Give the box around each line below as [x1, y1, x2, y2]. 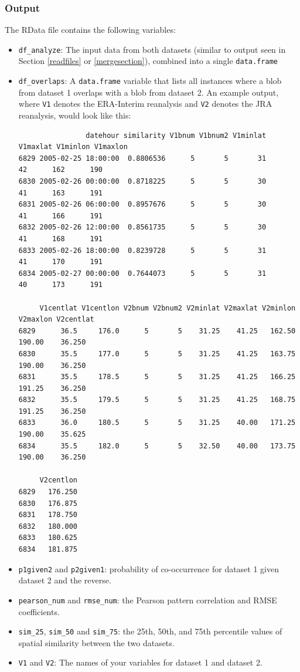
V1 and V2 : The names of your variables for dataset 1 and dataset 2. [18, 656, 262, 668]
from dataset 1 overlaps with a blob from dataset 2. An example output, [18, 86, 279, 98]
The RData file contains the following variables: [5, 23, 176, 36]
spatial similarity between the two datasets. [18, 636, 175, 649]
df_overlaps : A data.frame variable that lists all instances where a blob [18, 75, 282, 87]
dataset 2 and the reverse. [18, 574, 111, 586]
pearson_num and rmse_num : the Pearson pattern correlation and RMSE [18, 593, 277, 606]
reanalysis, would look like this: [18, 109, 131, 121]
